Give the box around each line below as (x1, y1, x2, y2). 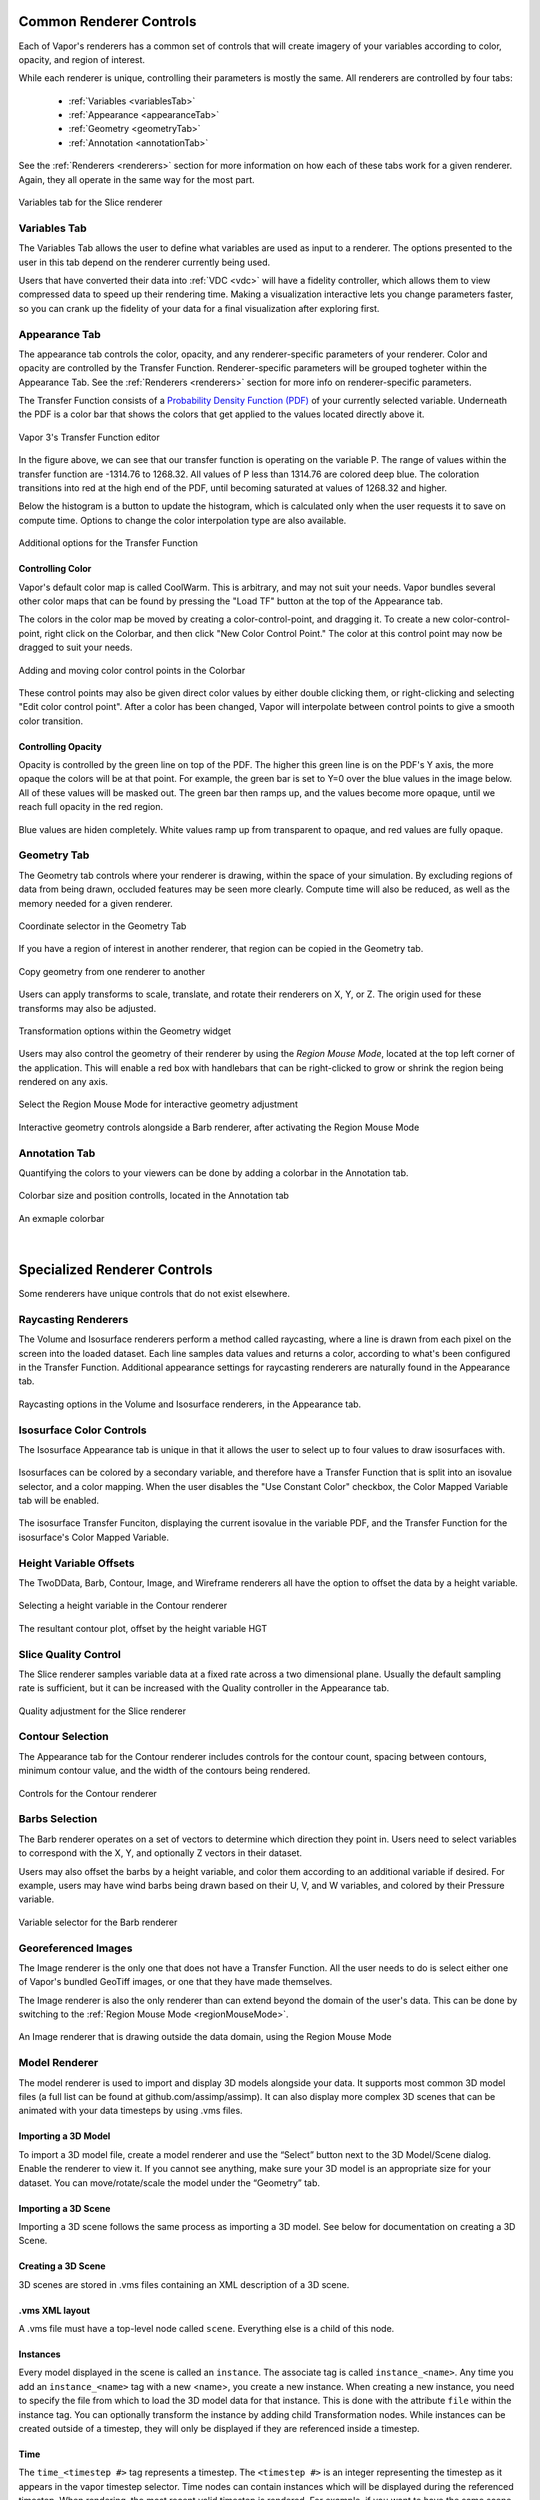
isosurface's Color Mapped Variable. (18, 1531, 170, 1543)
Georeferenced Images (18, 1941, 133, 1955)
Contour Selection (18, 1730, 109, 1744)
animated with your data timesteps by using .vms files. (18, 2105, 244, 2117)
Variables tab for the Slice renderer (18, 196, 163, 209)
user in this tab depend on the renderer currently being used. (18, 256, 271, 268)
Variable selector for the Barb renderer (18, 1916, 178, 1928)
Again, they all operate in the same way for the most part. (18, 173, 255, 185)
